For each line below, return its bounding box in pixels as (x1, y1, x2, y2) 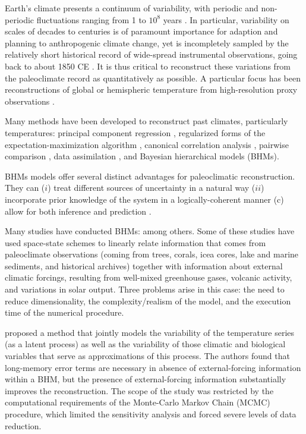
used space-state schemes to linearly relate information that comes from (5, 236, 266, 249)
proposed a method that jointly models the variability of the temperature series (5, 326, 295, 338)
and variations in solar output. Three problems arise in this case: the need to (5, 283, 285, 295)
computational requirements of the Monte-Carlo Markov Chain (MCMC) (5, 396, 270, 408)
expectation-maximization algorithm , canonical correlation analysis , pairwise (5, 138, 289, 150)
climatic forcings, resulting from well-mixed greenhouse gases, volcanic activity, (5, 271, 292, 284)
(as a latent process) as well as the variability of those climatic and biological (5, 338, 286, 350)
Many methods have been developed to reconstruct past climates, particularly (5, 115, 288, 127)
